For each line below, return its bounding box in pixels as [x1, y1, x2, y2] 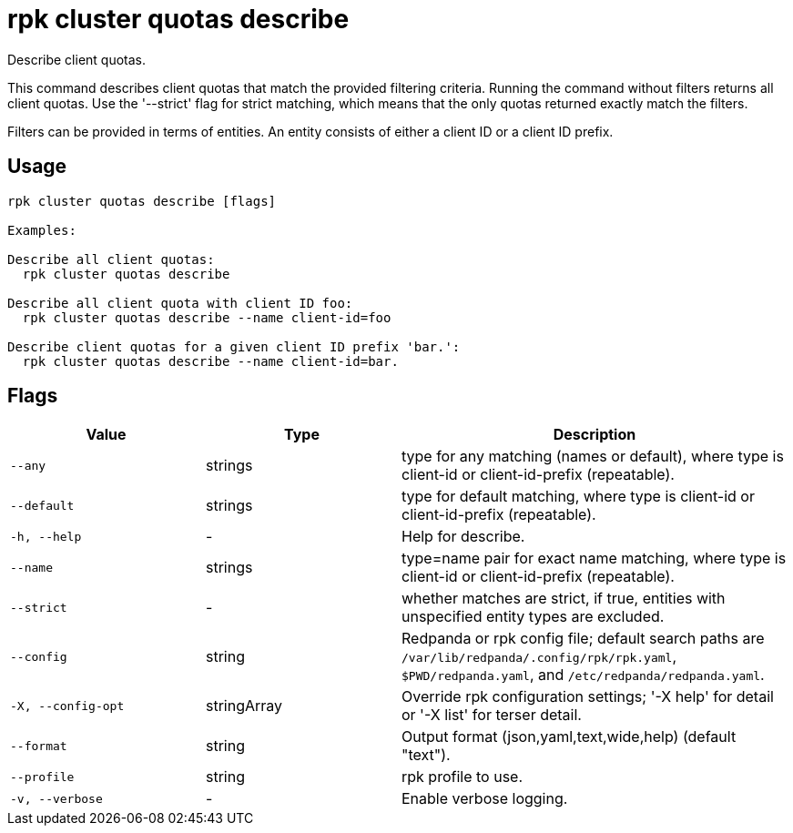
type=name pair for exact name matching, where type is [402, 549, 787, 568]
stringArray [206, 696, 283, 716]
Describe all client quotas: [7, 251, 215, 267]
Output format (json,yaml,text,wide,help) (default [402, 727, 737, 747]
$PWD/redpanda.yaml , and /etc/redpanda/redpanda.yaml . [402, 665, 765, 685]
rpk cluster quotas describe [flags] [7, 193, 277, 208]
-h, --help [10, 529, 82, 543]
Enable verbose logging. [402, 789, 568, 808]
